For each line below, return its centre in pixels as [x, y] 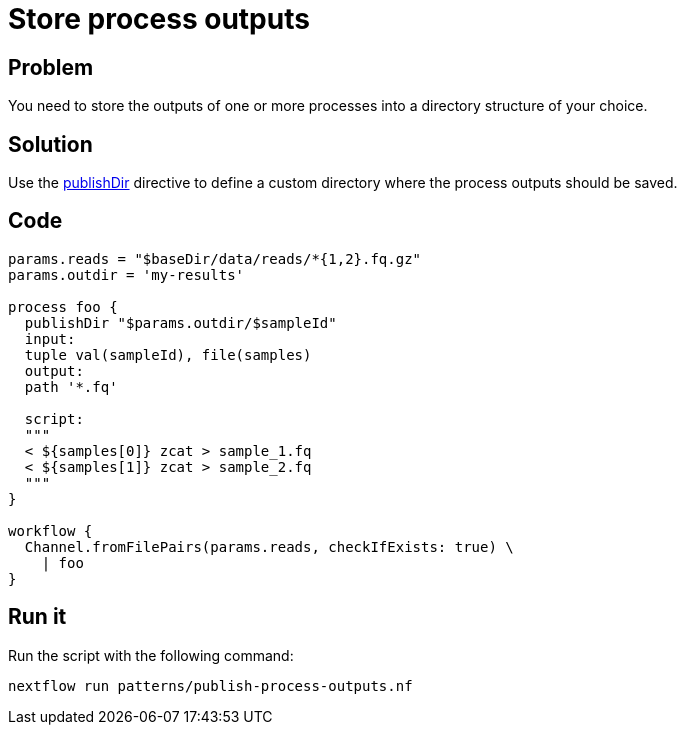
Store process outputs [159, 19]
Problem [51, 67]
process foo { [63, 306]
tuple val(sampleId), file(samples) [168, 354]
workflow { [50, 530]
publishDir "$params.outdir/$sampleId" [180, 322]
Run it [37, 617]
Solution [50, 144]
